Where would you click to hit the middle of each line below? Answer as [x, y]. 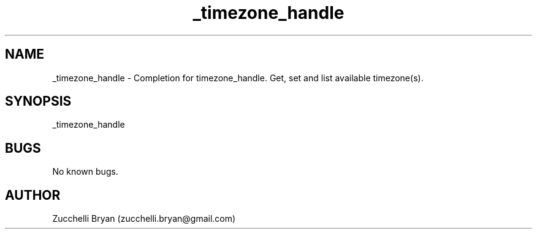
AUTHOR [33, 195]
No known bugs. [85, 172]
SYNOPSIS [38, 101]
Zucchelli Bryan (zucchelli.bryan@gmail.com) [144, 219]
